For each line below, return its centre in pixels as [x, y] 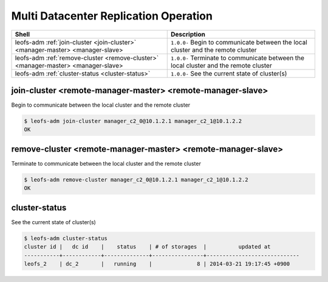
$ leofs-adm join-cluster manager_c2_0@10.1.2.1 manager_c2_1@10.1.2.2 [133, 121]
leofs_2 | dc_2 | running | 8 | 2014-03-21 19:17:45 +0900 [157, 264]
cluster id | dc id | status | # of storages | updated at [147, 247]
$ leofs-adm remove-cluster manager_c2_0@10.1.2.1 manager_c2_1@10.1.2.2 [136, 179]
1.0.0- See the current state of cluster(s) [229, 73]
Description [188, 34]
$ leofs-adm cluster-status [66, 238]
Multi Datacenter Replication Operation [112, 16]
